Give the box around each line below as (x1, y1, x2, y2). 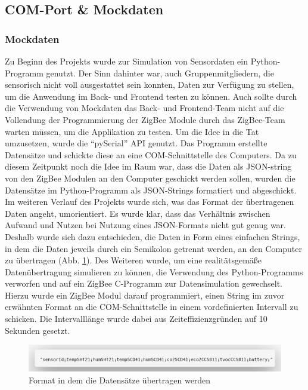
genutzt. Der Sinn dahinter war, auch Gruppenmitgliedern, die (46, 66, 274, 79)
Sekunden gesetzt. (5, 324, 70, 336)
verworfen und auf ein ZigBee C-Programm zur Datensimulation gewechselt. (5, 277, 283, 290)
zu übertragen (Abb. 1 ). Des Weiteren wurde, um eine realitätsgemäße (5, 254, 262, 266)
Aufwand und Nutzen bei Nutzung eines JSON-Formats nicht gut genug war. (5, 219, 286, 231)
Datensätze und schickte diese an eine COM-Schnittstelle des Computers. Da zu (5, 148, 297, 161)
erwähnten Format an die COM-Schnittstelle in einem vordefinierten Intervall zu (5, 300, 298, 313)
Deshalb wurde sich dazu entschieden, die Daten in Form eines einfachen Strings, (5, 230, 300, 242)
